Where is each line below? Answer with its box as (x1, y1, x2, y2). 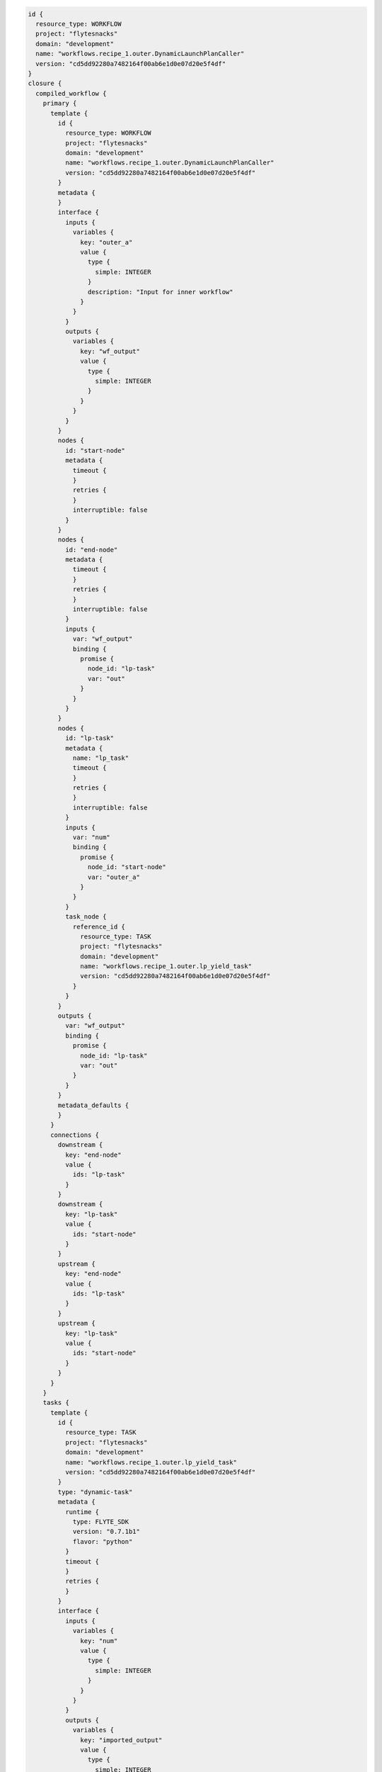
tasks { (42, 1398, 70, 1407)
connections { (50, 1131, 99, 1139)
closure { (28, 79, 62, 88)
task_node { (64, 913, 107, 921)
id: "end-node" (64, 546, 118, 554)
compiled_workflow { (35, 89, 107, 97)
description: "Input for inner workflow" (87, 288, 233, 296)
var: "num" (72, 834, 111, 841)
